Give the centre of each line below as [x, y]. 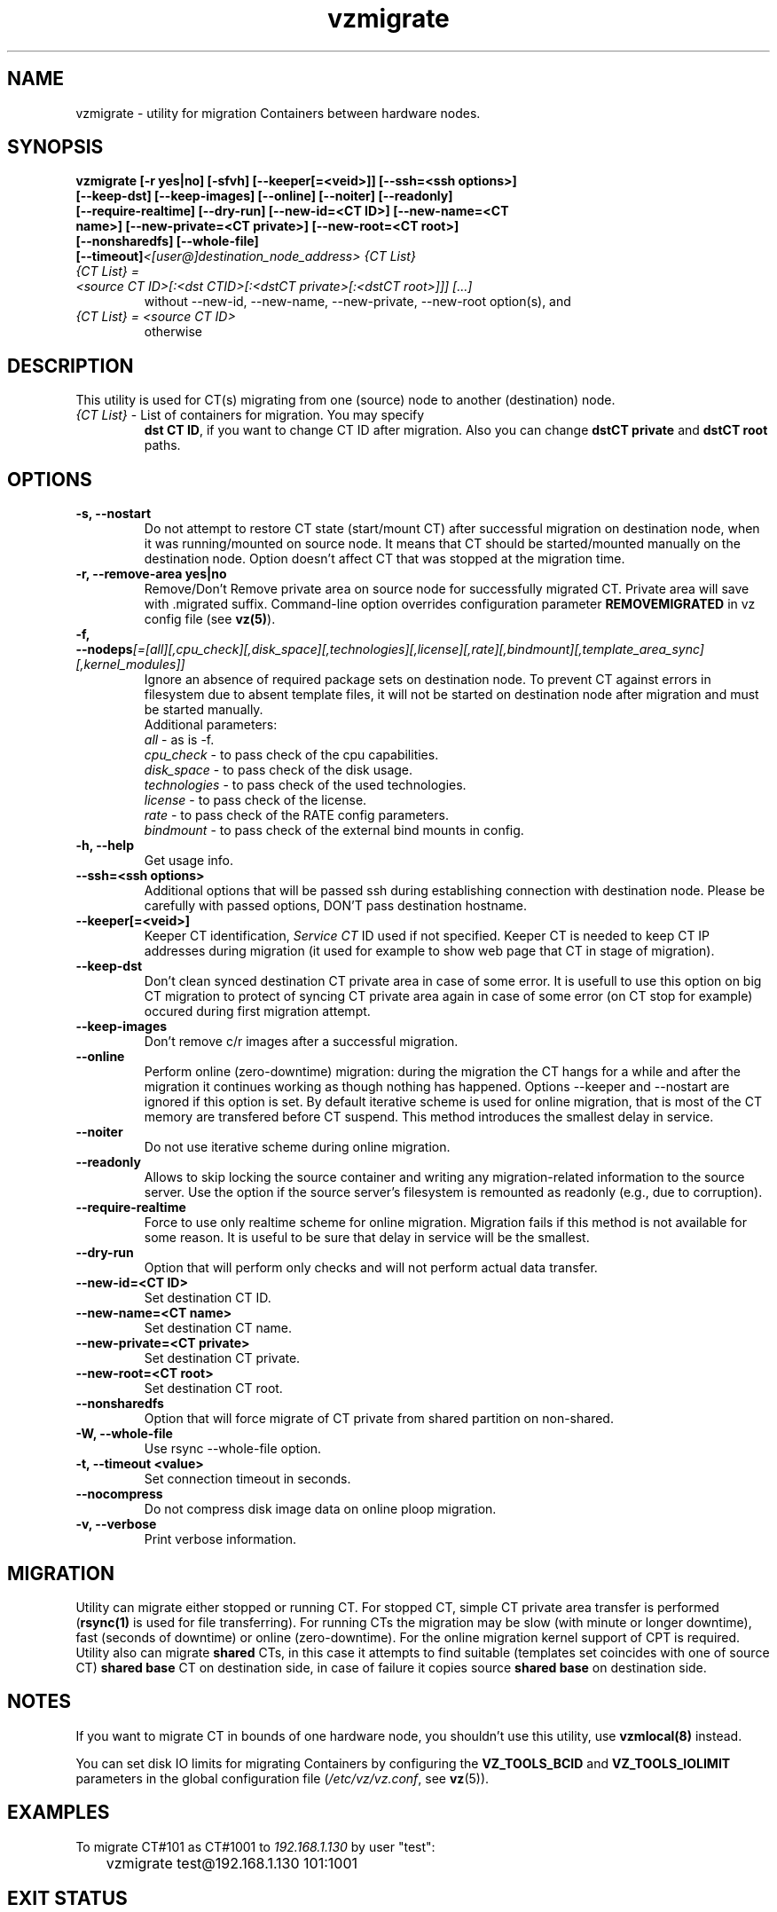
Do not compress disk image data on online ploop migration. [320, 1509]
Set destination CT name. [218, 1328]
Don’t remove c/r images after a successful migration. [301, 1042]
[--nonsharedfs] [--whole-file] [167, 241]
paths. [162, 445]
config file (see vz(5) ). [210, 619]
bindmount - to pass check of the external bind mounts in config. [334, 830]
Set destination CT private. [222, 1358]
